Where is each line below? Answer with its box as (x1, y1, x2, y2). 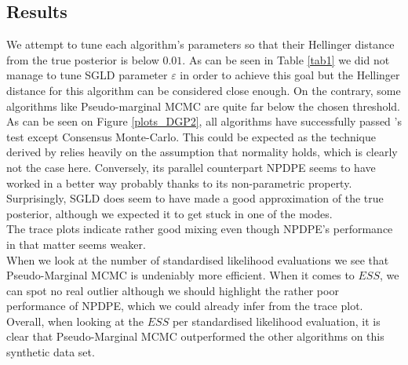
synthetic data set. (6, 344, 95, 360)
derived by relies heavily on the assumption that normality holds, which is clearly (6, 144, 398, 160)
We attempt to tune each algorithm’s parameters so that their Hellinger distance (6, 36, 395, 53)
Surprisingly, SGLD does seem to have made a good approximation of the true (6, 190, 384, 206)
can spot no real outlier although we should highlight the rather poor (6, 282, 339, 298)
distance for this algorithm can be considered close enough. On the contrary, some (6, 82, 401, 98)
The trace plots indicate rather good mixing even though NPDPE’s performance (6, 221, 393, 237)
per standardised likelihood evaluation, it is (172, 312, 381, 329)
